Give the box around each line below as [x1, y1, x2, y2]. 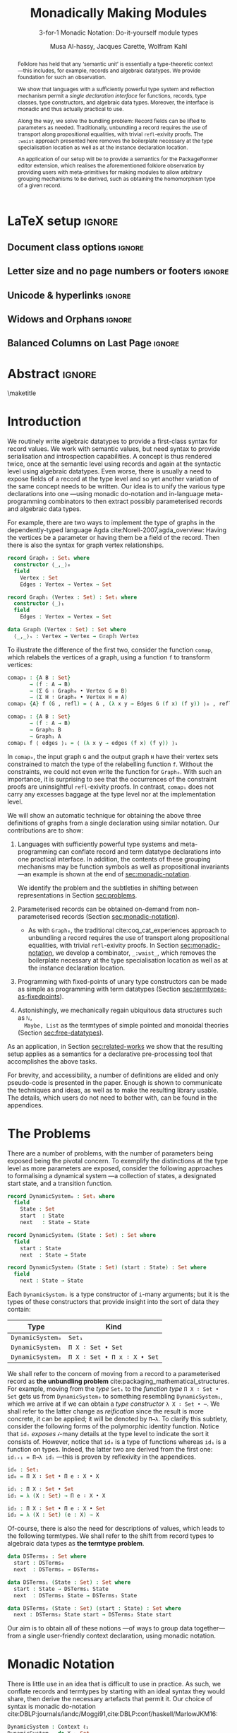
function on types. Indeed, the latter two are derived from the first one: [7, 1445, 213, 1454]
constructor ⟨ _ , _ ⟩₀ [13, 561, 71, 568]
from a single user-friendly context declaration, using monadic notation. [7, 1631, 217, 1640]
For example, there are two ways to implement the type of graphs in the [7, 518, 215, 527]
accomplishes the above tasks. [7, 1057, 97, 1065]
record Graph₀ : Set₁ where [7, 555, 90, 562]
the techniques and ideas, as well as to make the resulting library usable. [7, 1086, 219, 1094]
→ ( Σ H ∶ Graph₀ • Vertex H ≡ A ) [29, 694, 128, 701]
